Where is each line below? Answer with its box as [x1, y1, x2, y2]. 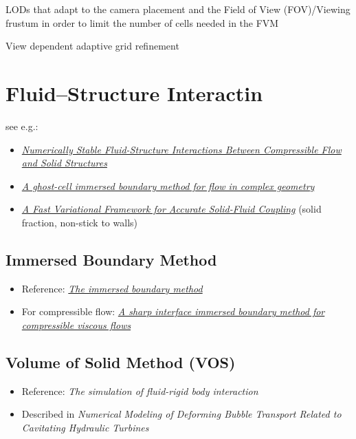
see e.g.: [5, 118, 38, 133]
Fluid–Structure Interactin [5, 78, 263, 107]
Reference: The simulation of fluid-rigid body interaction [21, 383, 258, 398]
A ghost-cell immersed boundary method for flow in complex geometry [21, 178, 315, 193]
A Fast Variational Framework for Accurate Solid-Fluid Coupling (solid [21, 202, 322, 216]
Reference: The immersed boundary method [21, 281, 203, 295]
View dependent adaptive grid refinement [5, 39, 179, 53]
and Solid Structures [21, 156, 107, 170]
